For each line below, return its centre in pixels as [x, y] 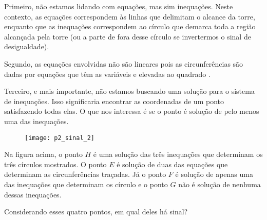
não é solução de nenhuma [220, 184]
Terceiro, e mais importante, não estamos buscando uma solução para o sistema [129, 91]
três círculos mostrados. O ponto [55, 164]
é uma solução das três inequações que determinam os [178, 154]
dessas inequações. [33, 194]
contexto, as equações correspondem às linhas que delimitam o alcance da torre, [130, 16]
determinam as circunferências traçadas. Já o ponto [85, 174]
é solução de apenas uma [214, 174]
